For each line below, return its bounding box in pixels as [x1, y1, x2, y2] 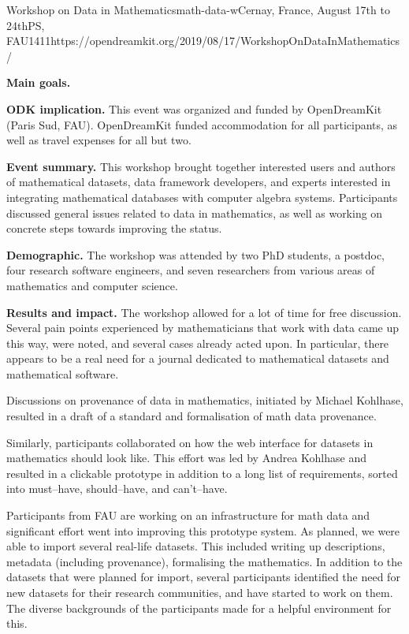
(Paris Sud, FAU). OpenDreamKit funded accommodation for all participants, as [6, 116, 398, 132]
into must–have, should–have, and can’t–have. [6, 480, 228, 497]
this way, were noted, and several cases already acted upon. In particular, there [6, 334, 389, 351]
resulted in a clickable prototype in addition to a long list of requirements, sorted [6, 464, 398, 481]
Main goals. [6, 74, 71, 91]
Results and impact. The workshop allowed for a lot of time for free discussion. [6, 304, 402, 320]
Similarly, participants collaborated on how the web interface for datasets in [6, 434, 374, 450]
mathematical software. [6, 365, 119, 382]
